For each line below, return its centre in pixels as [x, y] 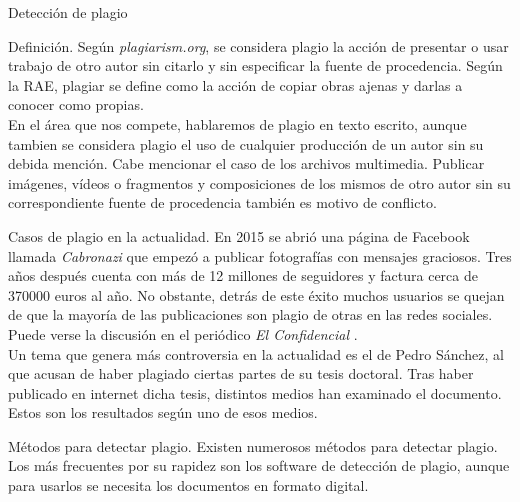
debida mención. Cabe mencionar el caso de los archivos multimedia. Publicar [246, 163]
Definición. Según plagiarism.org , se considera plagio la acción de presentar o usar [258, 45]
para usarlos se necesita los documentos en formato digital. [188, 485]
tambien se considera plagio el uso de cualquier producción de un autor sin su [246, 143]
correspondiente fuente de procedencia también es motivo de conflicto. [222, 202]
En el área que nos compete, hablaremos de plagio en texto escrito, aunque [237, 123]
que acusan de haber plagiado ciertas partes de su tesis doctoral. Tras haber [241, 373]
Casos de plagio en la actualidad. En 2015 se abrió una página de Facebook [239, 235]
